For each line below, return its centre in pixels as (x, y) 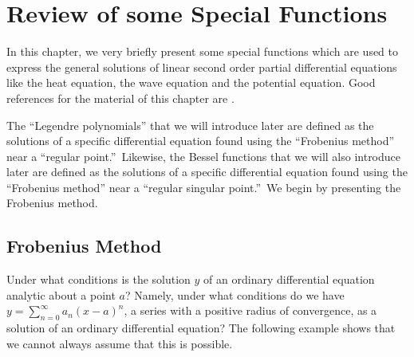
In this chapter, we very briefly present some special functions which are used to (203, 51)
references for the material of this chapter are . (120, 98)
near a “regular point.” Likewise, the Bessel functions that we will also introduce (204, 156)
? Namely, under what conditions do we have (235, 294)
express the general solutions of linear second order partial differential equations (202, 67)
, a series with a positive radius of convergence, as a (250, 310)
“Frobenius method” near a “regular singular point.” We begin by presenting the (204, 187)
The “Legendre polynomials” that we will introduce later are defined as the (190, 125)
